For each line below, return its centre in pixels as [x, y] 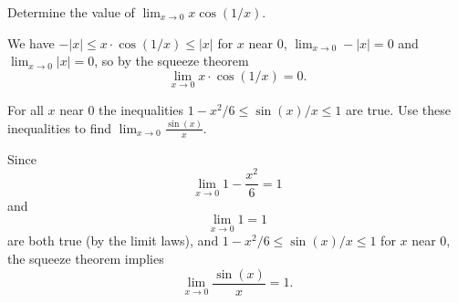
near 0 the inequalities [122, 110]
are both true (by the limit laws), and [113, 240]
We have [31, 42]
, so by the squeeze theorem [172, 61]
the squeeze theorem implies [86, 258]
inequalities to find [60, 127]
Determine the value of [71, 12]
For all [26, 110]
